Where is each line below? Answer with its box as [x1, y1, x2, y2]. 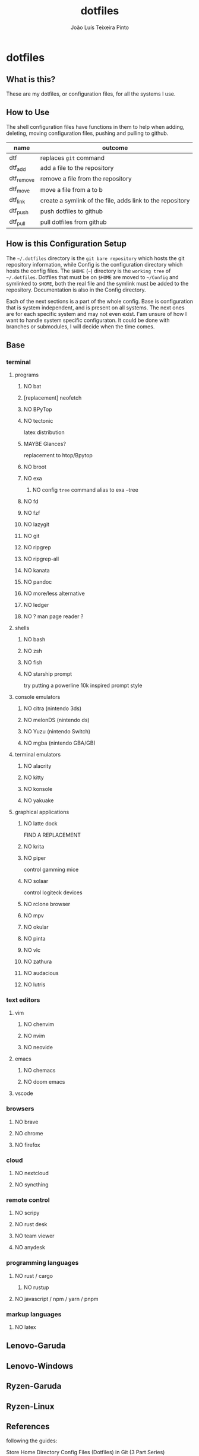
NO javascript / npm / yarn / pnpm [14, 1295, 99, 1302]
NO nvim [23, 1032, 46, 1040]
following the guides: [6, 1437, 58, 1444]
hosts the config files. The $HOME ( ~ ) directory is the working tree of [6, 267, 171, 274]
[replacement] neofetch [23, 394, 82, 401]
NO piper [23, 854, 46, 862]
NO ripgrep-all [23, 555, 59, 562]
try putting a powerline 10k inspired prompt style [23, 682, 143, 689]
